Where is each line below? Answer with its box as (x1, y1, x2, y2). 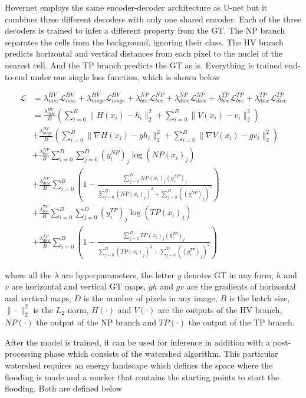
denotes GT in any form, (184, 268, 274, 281)
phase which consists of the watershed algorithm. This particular (44, 347, 278, 360)
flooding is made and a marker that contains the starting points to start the (5, 370, 279, 383)
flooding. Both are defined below (5, 382, 122, 394)
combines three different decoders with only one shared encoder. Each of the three (5, 12, 302, 25)
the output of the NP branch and (36, 316, 156, 328)
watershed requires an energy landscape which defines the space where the (5, 359, 273, 371)
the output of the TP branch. (188, 316, 295, 328)
